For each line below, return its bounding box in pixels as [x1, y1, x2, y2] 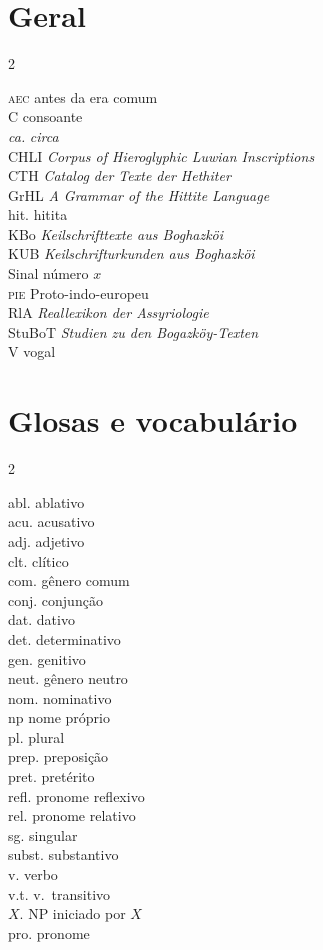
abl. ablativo [8, 491, 85, 512]
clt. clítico [8, 550, 69, 571]
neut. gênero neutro [8, 668, 128, 689]
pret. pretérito [8, 766, 95, 787]
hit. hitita [8, 204, 68, 225]
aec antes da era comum [8, 86, 158, 107]
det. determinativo [8, 628, 121, 649]
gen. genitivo [8, 648, 86, 669]
